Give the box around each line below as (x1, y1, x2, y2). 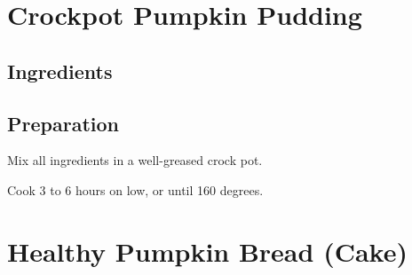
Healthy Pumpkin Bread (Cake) (7, 232, 408, 269)
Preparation (7, 109, 119, 137)
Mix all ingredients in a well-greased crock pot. (7, 151, 263, 169)
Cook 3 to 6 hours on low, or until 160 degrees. (7, 180, 264, 199)
